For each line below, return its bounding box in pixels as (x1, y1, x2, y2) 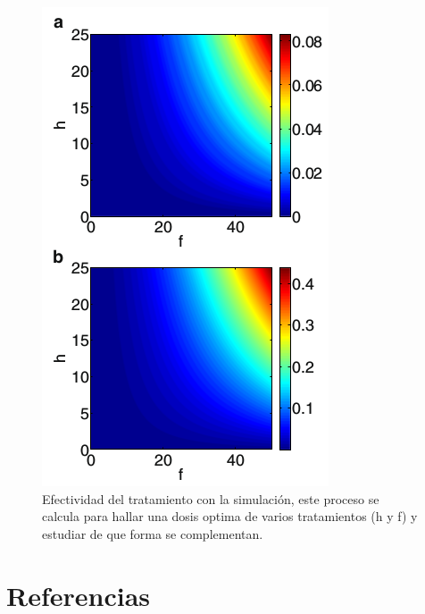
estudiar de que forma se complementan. (42, 524, 263, 543)
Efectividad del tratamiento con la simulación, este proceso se (42, 489, 379, 508)
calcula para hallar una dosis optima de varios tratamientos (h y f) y (42, 507, 418, 526)
